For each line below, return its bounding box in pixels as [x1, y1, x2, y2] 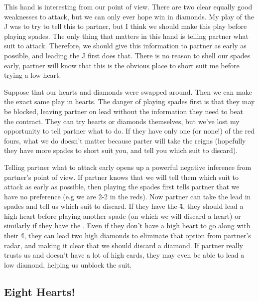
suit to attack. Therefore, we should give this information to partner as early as [4, 40, 247, 51]
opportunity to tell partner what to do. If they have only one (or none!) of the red [4, 126, 255, 136]
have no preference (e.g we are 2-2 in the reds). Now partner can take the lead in [4, 191, 251, 201]
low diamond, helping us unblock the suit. [4, 259, 132, 270]
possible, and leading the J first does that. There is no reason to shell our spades [4, 50, 251, 60]
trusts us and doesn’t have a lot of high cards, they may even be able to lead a [4, 250, 245, 260]
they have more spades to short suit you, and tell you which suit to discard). [4, 145, 238, 155]
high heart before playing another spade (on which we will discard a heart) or [4, 210, 241, 221]
